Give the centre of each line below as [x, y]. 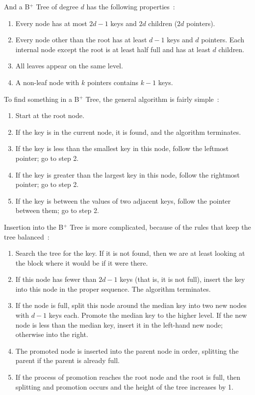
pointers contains [113, 82]
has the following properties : [131, 6]
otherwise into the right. [52, 334]
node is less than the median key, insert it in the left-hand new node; [119, 324]
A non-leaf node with [47, 82]
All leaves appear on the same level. [69, 66]
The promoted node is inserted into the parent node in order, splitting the [127, 350]
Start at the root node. [50, 115]
